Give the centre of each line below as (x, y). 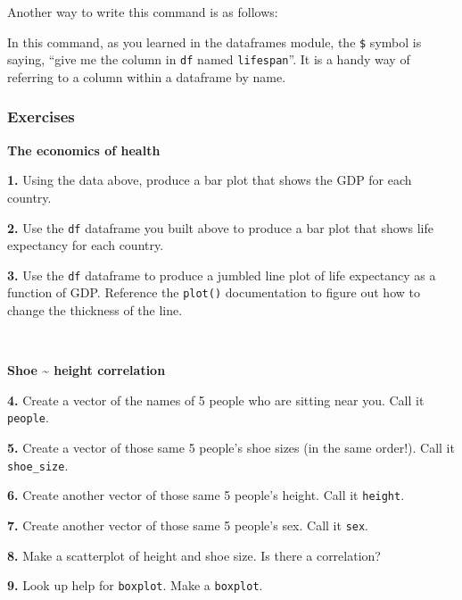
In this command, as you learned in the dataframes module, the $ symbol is (214, 42)
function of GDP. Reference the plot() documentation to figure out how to (214, 292)
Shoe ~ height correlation (87, 370)
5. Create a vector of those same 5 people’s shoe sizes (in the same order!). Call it (231, 448)
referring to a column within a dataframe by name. (147, 76)
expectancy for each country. (86, 245)
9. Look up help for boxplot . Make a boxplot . (135, 585)
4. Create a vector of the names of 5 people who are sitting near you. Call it (216, 400)
